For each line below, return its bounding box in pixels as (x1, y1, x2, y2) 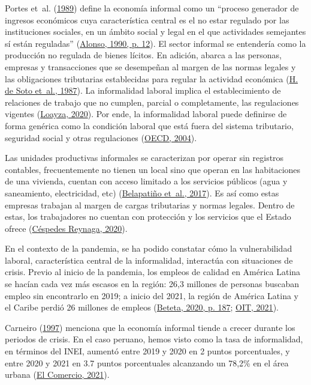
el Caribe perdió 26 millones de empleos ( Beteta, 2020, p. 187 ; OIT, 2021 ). (5, 301, 279, 314)
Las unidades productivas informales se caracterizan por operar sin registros (5, 151, 284, 164)
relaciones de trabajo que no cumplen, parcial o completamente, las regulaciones (5, 95, 299, 108)
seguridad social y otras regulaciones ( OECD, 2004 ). (5, 131, 197, 144)
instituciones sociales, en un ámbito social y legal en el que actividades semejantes (5, 25, 306, 38)
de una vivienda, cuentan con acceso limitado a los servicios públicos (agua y (5, 175, 288, 187)
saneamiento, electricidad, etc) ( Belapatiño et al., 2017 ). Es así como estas (5, 186, 279, 199)
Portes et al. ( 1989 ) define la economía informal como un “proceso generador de (5, 2, 299, 14)
